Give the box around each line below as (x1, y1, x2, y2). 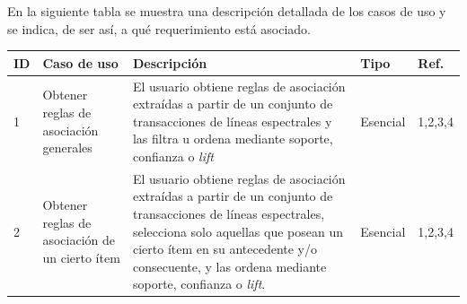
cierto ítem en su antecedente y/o (132, 239, 317, 258)
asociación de (42, 230, 116, 249)
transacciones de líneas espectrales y (132, 111, 332, 130)
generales (42, 138, 93, 157)
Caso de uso (42, 53, 119, 72)
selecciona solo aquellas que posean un (132, 221, 343, 240)
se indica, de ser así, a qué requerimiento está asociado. (7, 19, 312, 38)
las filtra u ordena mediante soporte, (132, 129, 333, 148)
